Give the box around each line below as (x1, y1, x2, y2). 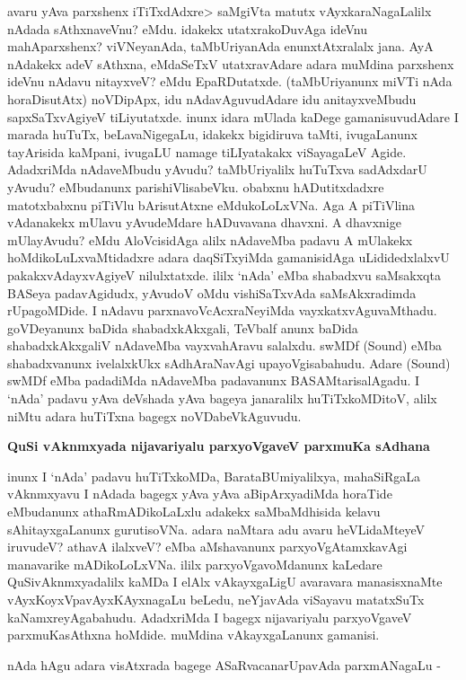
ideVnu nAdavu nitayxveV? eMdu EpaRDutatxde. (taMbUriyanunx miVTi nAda (7, 72, 453, 91)
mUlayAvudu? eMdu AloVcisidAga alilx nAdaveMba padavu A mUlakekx (7, 230, 413, 249)
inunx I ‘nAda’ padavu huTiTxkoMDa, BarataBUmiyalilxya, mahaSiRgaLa (7, 466, 420, 485)
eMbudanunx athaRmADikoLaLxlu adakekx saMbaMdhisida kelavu (7, 502, 381, 521)
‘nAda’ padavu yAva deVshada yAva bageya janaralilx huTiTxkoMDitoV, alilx (7, 389, 437, 408)
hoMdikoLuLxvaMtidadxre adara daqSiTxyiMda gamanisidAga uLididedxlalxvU (7, 248, 450, 267)
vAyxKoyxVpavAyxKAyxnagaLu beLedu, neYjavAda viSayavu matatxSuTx (7, 590, 425, 608)
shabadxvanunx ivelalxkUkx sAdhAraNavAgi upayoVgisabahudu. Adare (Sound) (7, 353, 451, 372)
